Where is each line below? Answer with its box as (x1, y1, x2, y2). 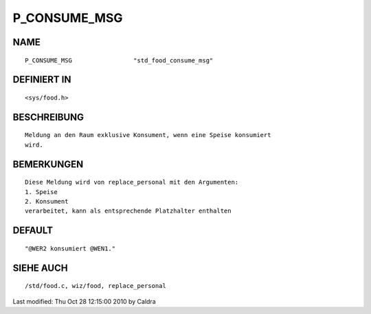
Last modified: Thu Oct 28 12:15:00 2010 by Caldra (12, 297, 156, 305)
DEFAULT (12, 225, 53, 237)
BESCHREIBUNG (12, 111, 85, 123)
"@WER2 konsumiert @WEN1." (25, 244, 116, 252)
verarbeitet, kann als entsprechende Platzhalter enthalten (25, 207, 232, 215)
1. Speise (25, 188, 58, 195)
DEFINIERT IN (12, 74, 71, 86)
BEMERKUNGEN (12, 158, 84, 170)
